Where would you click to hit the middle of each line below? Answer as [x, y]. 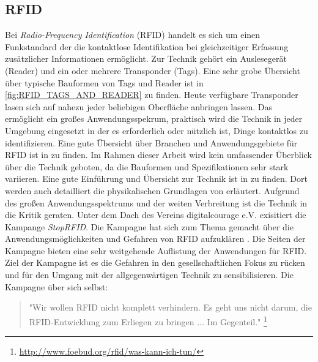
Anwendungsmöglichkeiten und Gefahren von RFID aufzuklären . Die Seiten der [155, 239]
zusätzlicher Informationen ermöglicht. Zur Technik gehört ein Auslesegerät [146, 58]
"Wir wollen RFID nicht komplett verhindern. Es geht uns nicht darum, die [170, 307]
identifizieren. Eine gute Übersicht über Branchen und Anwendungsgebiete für [151, 142]
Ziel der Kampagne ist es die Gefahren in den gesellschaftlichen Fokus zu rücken [155, 262]
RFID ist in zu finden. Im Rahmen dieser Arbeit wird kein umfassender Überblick [158, 155]
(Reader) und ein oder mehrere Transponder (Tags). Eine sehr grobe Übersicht [153, 70]
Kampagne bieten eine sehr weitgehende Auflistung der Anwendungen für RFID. [156, 250]
